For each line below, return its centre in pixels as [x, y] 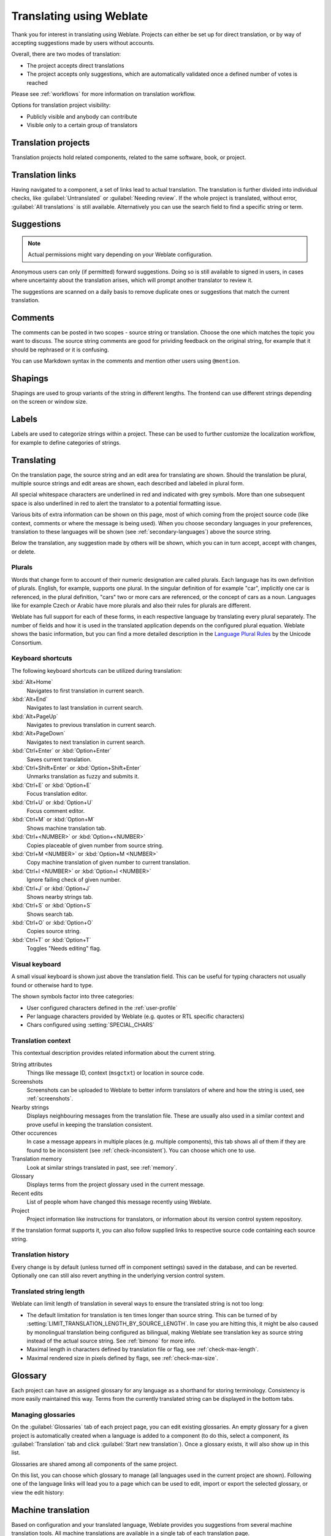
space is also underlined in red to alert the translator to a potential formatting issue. [116, 503]
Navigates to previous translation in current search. [91, 725]
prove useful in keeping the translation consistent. [90, 1124]
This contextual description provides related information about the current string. [113, 1053]
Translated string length [48, 1291]
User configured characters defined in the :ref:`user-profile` [102, 1008]
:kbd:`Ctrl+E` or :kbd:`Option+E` [51, 785]
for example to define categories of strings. [66, 442]
